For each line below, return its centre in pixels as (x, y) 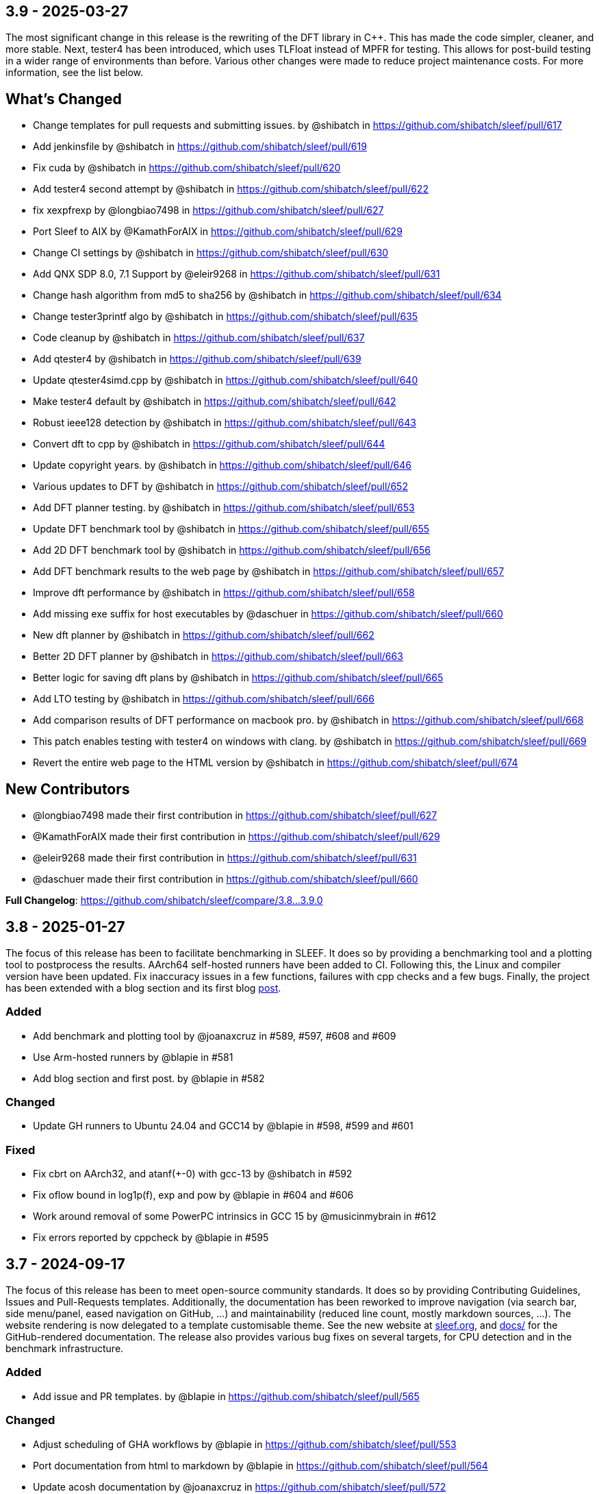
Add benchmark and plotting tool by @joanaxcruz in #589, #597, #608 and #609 (215, 1036)
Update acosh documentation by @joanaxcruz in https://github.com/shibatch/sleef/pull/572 (240, 1486)
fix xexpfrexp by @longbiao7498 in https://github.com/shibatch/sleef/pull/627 (208, 210)
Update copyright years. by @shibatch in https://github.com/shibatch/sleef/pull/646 (222, 465)
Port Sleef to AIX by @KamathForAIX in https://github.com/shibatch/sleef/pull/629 (218, 232)
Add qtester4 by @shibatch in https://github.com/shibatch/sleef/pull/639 (197, 359)
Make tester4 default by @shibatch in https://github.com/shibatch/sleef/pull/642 (215, 402)
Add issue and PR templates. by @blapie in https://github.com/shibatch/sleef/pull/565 (226, 1396)
